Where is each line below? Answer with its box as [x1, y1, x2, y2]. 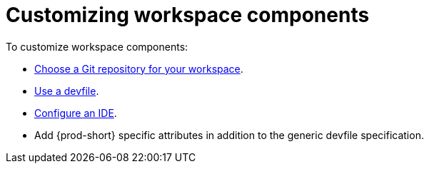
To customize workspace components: [6, 40, 188, 53]
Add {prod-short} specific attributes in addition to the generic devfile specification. [34, 128, 424, 141]
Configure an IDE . [34, 106, 117, 119]
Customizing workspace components [6, 3, 370, 27]
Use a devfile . [34, 84, 99, 97]
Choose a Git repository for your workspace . [34, 62, 243, 75]
